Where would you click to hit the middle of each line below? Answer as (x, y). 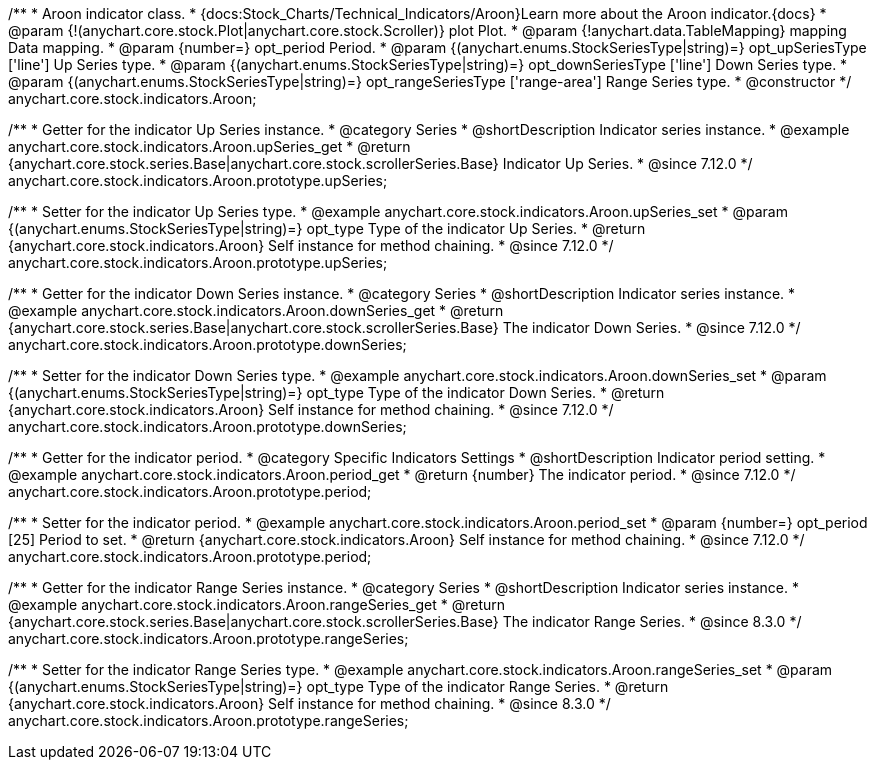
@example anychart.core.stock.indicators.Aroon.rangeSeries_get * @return (257, 604)
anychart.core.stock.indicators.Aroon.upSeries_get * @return (209, 146)
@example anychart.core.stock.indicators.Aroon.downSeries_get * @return (256, 310)
